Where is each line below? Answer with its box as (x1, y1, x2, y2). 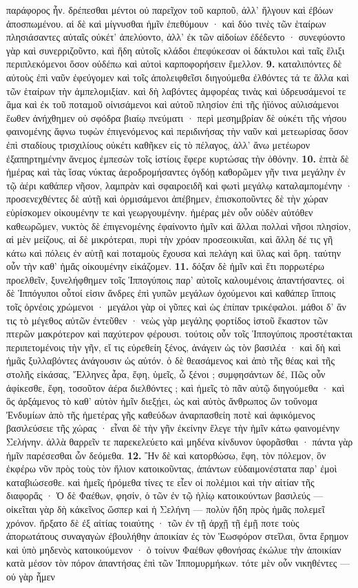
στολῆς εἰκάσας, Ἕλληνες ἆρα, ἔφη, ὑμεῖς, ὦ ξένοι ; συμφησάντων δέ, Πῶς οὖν (6, 367, 326, 381)
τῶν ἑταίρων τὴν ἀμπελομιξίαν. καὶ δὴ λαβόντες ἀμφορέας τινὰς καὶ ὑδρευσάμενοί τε (6, 83, 346, 98)
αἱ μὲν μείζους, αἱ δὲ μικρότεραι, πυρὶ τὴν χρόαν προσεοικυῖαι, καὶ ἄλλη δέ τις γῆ (6, 232, 333, 246)
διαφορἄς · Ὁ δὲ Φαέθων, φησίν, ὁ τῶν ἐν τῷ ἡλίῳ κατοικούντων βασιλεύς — (6, 488, 324, 503)
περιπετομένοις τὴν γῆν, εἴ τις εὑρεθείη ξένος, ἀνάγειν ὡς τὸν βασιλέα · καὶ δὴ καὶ (6, 339, 341, 354)
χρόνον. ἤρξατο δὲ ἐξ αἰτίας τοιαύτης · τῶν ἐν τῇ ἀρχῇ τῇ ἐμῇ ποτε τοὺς (6, 515, 299, 529)
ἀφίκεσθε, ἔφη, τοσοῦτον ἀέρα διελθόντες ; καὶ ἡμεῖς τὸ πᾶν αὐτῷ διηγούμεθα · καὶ (6, 380, 345, 395)
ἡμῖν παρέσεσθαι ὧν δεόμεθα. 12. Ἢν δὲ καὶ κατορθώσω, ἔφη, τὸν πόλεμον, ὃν (6, 448, 326, 462)
